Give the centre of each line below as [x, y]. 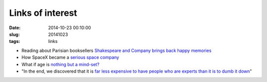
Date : [15, 28]
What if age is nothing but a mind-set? [61, 64]
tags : [15, 41]
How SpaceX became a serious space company [70, 57]
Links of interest [43, 13]
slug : [14, 34]
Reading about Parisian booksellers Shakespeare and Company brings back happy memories [116, 50]
